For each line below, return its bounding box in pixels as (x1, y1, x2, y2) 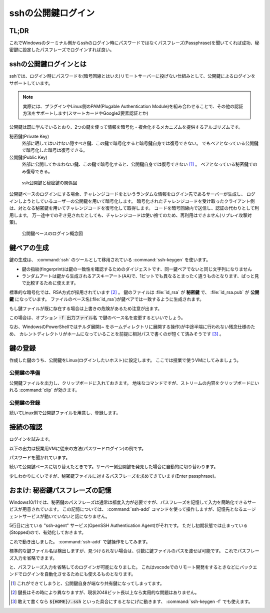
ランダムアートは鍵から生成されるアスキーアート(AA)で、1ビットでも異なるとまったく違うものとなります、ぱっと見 (21, 273, 259, 279)
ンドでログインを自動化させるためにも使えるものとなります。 (9, 571, 136, 577)
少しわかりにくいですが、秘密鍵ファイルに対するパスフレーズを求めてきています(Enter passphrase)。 (9, 473, 219, 479)
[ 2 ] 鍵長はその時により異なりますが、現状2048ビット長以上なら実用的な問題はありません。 (10, 589, 199, 595)
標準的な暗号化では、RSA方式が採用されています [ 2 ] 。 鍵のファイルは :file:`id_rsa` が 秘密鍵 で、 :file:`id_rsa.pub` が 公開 (9, 289, 259, 295)
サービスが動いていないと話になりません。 (22, 513, 110, 519)
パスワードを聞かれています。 (9, 455, 70, 461)
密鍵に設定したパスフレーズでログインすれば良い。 (9, 47, 114, 53)
